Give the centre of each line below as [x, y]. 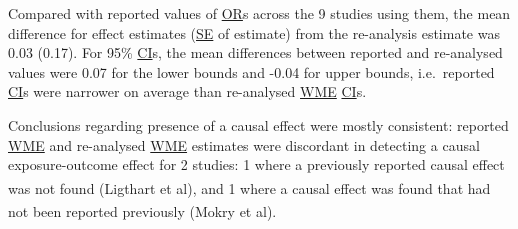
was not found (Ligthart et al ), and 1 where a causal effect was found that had [249, 187]
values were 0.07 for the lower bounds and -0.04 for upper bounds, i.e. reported [251, 71]
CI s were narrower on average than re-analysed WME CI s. [187, 91]
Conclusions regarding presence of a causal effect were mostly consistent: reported [258, 124]
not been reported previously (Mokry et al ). [142, 210]
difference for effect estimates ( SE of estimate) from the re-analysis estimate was [254, 32]
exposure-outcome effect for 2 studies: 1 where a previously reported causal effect [256, 164]
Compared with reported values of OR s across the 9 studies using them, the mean [259, 13]
